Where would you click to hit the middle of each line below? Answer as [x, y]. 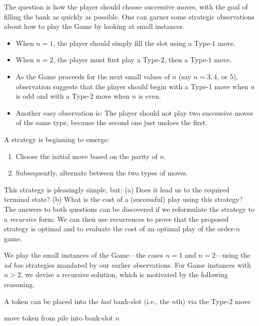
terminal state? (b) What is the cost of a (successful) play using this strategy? [124, 199]
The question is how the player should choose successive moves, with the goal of [126, 6]
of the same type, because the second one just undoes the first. [112, 122]
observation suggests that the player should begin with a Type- [112, 86]
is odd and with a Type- [53, 96]
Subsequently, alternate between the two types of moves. [102, 173]
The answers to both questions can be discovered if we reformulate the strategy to [129, 209]
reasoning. [19, 284]
